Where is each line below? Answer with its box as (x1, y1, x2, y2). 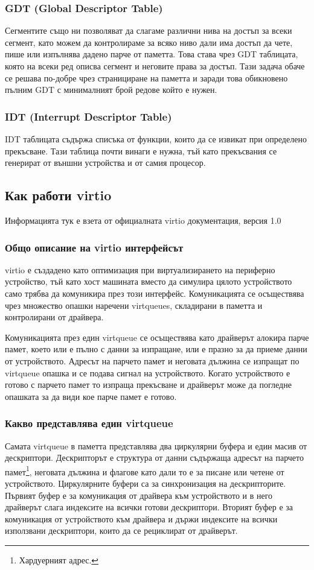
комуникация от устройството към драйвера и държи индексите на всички (5, 512, 278, 525)
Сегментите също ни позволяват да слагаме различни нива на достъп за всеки (5, 24, 292, 37)
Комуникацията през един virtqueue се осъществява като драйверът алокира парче (5, 331, 309, 343)
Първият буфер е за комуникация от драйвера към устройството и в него (5, 489, 273, 501)
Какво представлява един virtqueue (5, 416, 173, 431)
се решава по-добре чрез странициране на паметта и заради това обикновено (5, 71, 288, 84)
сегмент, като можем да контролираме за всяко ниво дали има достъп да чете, (5, 36, 293, 48)
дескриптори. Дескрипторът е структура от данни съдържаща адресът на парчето (5, 451, 304, 464)
